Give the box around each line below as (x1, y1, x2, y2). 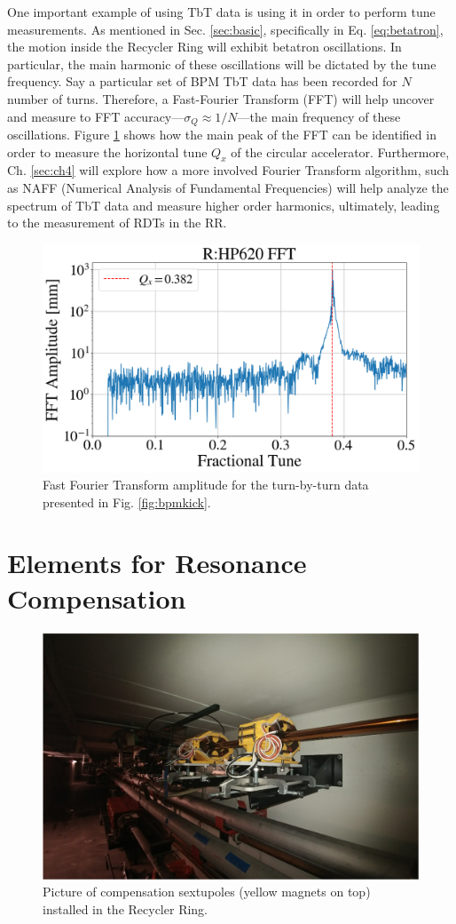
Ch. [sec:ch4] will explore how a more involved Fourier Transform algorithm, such (7, 161, 450, 179)
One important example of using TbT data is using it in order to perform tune (7, 3, 436, 20)
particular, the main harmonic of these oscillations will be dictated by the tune (7, 54, 436, 73)
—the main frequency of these (237, 107, 401, 125)
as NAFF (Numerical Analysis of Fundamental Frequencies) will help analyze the (7, 179, 449, 196)
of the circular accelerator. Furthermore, (231, 142, 450, 161)
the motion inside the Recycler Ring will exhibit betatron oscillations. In (7, 37, 402, 56)
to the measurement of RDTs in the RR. (7, 213, 227, 232)
